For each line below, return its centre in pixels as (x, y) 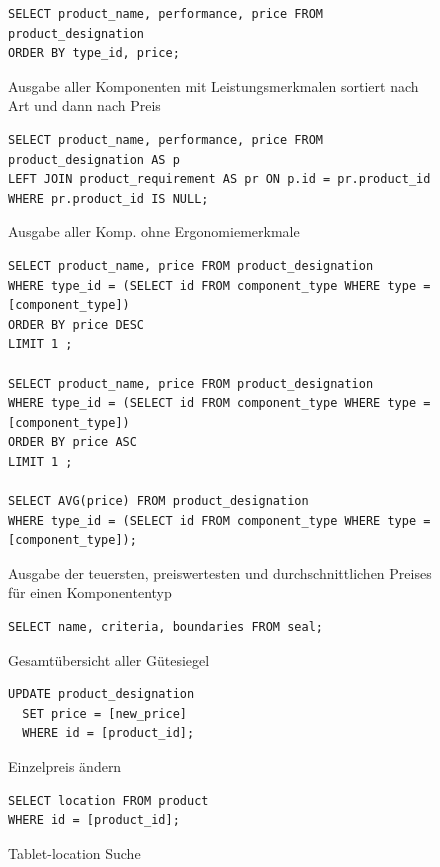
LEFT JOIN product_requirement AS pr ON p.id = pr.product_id (219, 179)
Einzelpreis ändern (65, 766)
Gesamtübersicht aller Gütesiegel (109, 659)
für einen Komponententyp (90, 592)
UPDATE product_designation (101, 694)
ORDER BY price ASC (72, 442)
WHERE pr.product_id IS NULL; (108, 198)
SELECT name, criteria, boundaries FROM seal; (165, 627)
